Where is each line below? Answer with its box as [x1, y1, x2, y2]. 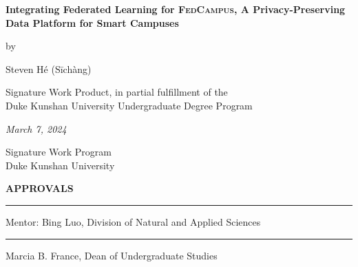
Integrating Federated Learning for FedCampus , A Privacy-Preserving [6, 2, 346, 16]
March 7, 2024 [6, 121, 67, 136]
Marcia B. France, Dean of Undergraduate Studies [6, 248, 218, 262]
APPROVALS [6, 181, 74, 195]
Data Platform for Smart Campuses [6, 15, 179, 30]
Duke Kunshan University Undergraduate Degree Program [6, 98, 253, 112]
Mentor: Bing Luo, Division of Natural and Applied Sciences [6, 214, 261, 228]
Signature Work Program [6, 145, 112, 159]
